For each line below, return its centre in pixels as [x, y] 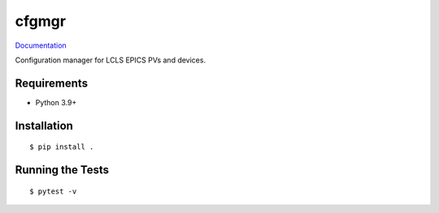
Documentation [41, 45]
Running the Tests [62, 170]
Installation [44, 126]
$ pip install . [62, 147]
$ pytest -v [53, 191]
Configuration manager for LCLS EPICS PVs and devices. [111, 60]
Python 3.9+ [56, 102]
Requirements [52, 83]
